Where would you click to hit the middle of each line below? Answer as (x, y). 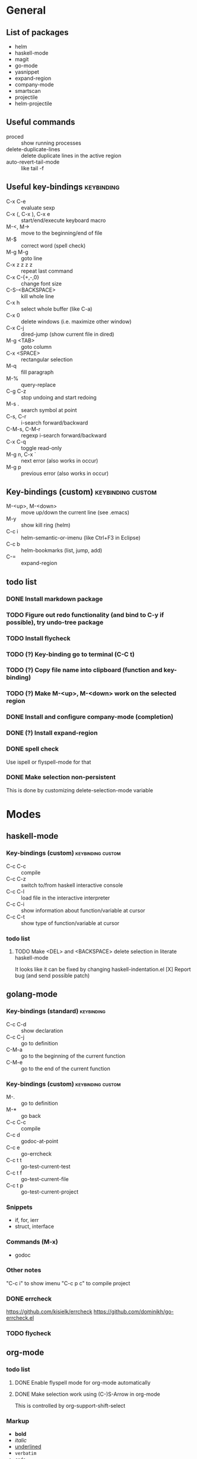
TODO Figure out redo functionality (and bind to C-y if (85, 615)
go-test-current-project (50, 1192)
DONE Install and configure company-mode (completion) (90, 717)
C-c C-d (16, 1024)
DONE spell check (33, 749)
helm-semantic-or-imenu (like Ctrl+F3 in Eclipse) (81, 538)
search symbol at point (49, 410)
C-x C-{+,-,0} (23, 277)
